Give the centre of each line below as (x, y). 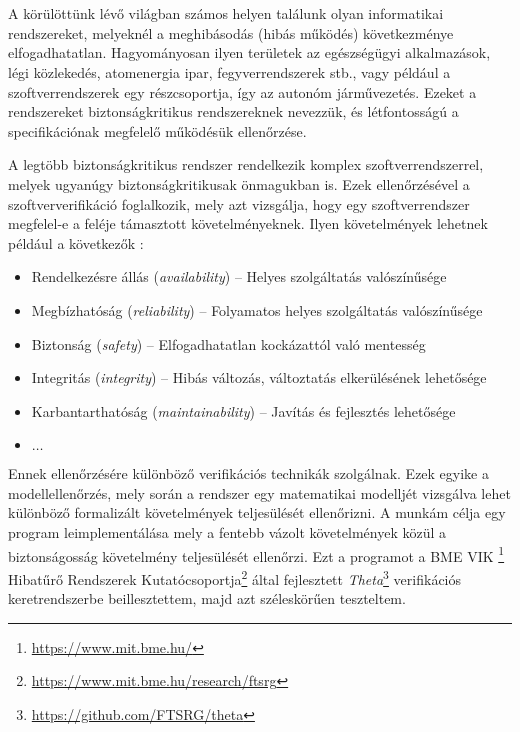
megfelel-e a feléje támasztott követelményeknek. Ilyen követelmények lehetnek (248, 223)
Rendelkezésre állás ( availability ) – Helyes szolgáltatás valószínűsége (239, 276)
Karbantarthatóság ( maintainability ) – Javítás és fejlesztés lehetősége (243, 410)
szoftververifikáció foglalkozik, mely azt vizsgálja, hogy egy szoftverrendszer (239, 203)
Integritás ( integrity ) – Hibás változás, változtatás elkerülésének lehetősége (259, 377)
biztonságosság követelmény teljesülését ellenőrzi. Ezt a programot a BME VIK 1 (256, 554)
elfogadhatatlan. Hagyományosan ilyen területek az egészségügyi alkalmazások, (249, 52)
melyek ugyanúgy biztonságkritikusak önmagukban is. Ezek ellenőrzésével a (239, 183)
